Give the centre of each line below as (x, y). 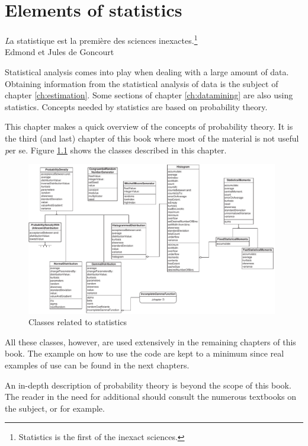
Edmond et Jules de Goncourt (60, 52)
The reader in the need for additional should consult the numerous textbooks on (151, 397)
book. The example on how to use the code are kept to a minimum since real (145, 353)
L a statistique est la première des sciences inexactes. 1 (101, 39)
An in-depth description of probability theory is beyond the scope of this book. (148, 385)
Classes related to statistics (78, 322)
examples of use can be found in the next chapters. (97, 365)
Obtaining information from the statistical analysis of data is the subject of (142, 83)
